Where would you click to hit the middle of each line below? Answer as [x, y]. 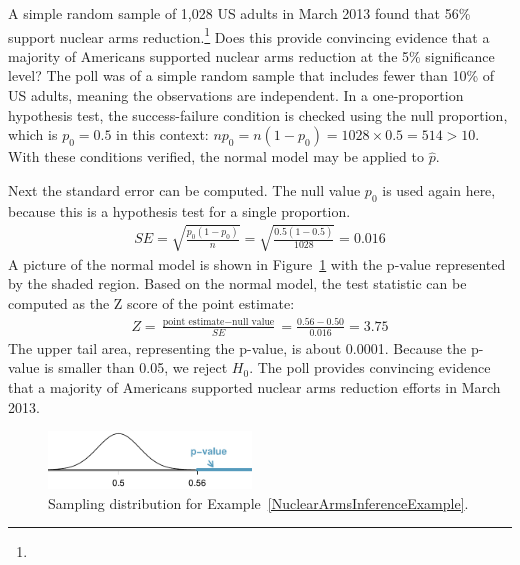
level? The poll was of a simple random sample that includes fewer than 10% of [251, 75]
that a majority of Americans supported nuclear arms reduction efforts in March [254, 386]
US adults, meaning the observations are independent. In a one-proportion [236, 95]
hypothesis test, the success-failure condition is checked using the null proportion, [258, 114]
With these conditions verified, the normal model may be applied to [216, 156]
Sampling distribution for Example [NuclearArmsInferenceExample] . [258, 502]
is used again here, [439, 189]
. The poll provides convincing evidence [370, 367]
